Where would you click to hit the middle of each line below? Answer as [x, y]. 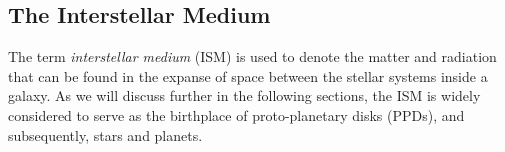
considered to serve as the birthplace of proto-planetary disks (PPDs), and [236, 114]
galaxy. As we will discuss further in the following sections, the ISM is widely [244, 95]
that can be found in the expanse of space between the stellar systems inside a [248, 75]
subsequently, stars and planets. [105, 134]
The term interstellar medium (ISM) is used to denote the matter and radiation [252, 56]
